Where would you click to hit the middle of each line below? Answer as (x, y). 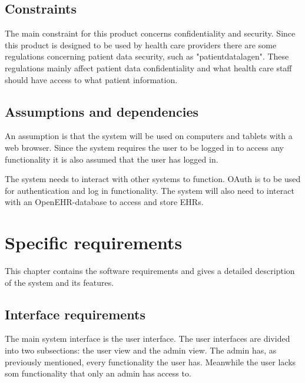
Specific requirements (94, 242)
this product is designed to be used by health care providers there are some (141, 44)
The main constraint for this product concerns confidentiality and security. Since (150, 33)
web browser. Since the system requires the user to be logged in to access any (144, 147)
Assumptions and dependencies (102, 111)
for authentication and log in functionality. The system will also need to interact (150, 190)
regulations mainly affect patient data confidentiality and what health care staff (148, 67)
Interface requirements (75, 314)
